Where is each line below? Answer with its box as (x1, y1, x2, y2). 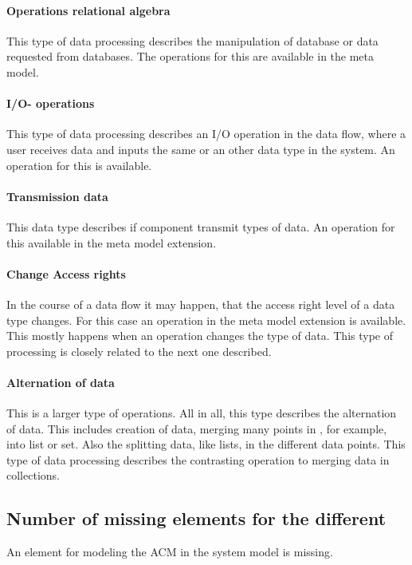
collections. (6, 467, 60, 484)
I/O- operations (6, 95, 95, 112)
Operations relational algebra (6, 2, 171, 18)
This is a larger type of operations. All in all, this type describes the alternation (6, 405, 397, 421)
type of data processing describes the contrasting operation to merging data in (6, 451, 390, 468)
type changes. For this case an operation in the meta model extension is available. (6, 311, 406, 328)
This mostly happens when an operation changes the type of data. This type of (6, 327, 393, 344)
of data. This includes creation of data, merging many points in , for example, (6, 420, 387, 437)
